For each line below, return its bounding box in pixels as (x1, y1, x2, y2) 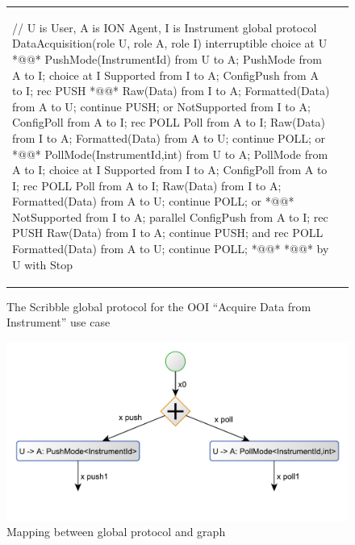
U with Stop (12, 256, 73, 272)
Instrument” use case (6, 314, 111, 331)
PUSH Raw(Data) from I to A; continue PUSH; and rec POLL (12, 224, 324, 241)
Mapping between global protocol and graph (6, 523, 226, 540)
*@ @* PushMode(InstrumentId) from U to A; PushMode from (12, 50, 322, 67)
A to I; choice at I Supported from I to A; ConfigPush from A (12, 66, 319, 83)
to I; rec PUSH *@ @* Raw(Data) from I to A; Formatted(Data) (12, 82, 330, 99)
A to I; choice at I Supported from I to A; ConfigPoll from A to (12, 161, 328, 178)
